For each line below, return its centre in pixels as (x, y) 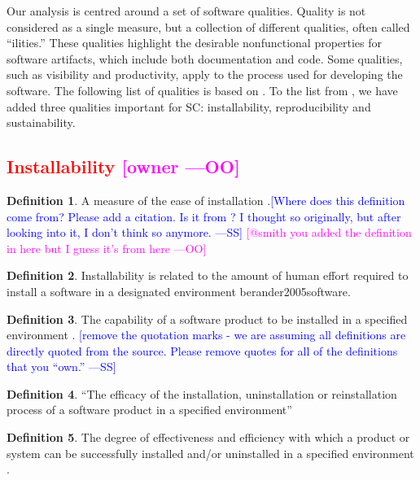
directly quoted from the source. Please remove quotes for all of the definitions (202, 350)
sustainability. (41, 122)
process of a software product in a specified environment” (149, 410)
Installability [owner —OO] (123, 166)
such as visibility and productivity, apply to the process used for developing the (205, 74)
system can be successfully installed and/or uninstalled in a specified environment (210, 453)
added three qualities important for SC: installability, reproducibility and (189, 106)
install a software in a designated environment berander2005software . (179, 291)
